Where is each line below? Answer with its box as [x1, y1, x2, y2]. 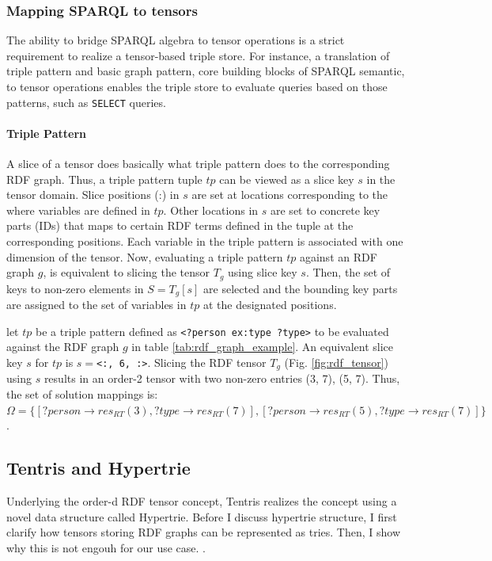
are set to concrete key [271, 201, 380, 218]
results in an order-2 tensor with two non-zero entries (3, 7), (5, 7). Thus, [44, 370, 400, 387]
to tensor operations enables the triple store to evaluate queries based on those [6, 78, 388, 94]
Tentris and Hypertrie [6, 456, 191, 480]
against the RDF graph [6, 338, 119, 355]
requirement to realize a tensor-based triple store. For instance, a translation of [6, 47, 390, 63]
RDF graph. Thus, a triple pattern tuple [6, 170, 202, 187]
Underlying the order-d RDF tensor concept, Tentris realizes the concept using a [6, 492, 397, 509]
